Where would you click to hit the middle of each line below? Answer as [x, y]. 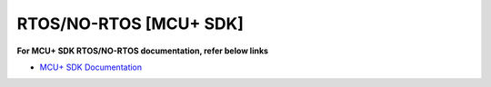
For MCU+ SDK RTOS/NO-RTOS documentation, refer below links [142, 51]
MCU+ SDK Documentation [91, 67]
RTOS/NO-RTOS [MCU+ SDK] [130, 24]
